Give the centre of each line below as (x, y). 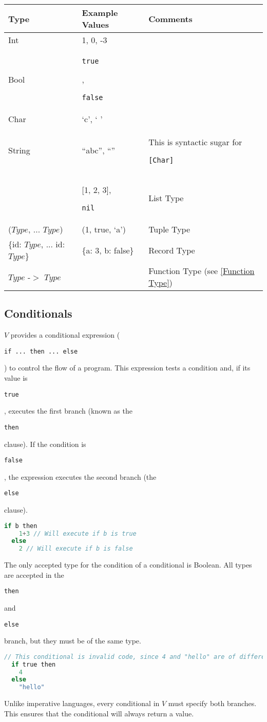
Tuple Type (169, 229)
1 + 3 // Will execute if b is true (78, 533)
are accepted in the (34, 574)
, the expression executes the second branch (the (80, 476)
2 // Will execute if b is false (76, 549)
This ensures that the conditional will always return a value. (99, 713)
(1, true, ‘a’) (104, 229)
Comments (170, 18)
